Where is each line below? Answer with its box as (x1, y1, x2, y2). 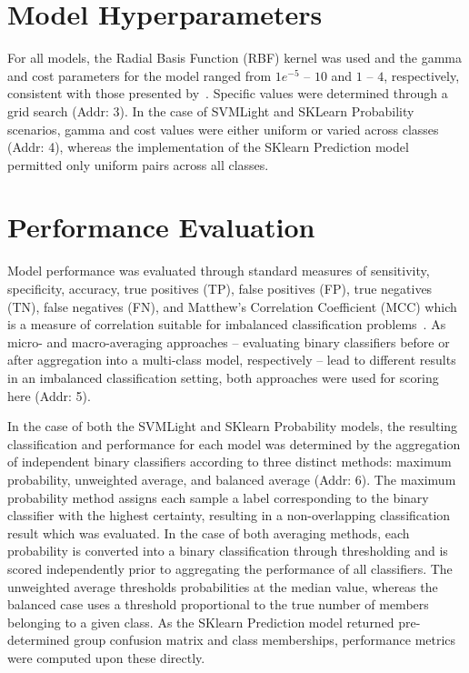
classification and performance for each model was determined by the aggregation (7, 434, 461, 453)
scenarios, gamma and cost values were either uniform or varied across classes (7, 119, 439, 138)
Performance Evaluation (7, 208, 315, 246)
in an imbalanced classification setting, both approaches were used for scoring (7, 367, 439, 387)
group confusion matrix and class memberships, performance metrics (74, 630, 456, 649)
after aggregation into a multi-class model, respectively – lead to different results (7, 350, 456, 369)
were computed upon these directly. (7, 648, 205, 667)
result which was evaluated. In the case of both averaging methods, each (7, 523, 410, 542)
